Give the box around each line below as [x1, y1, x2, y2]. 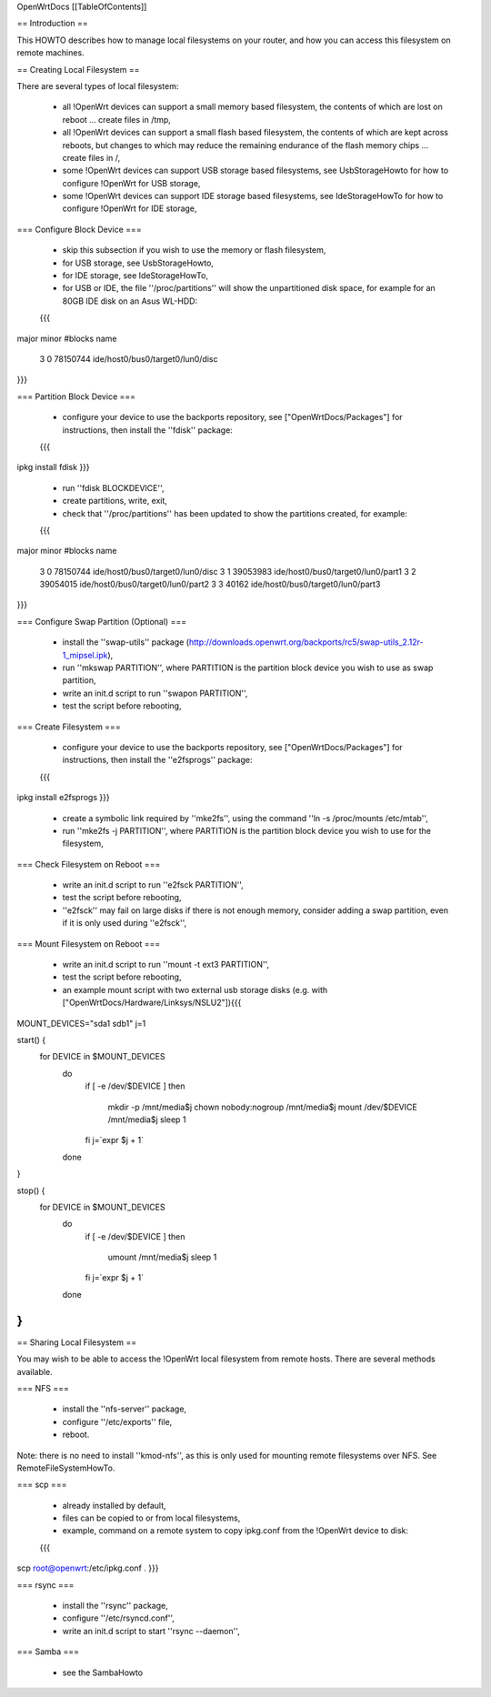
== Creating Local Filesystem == [16, 64, 140, 75]
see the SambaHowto [62, 1667, 144, 1678]
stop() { [16, 1185, 45, 1196]
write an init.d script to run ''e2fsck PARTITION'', [62, 879, 245, 890]
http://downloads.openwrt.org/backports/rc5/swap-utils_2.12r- [188, 637, 424, 648]
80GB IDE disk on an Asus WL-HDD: [62, 296, 198, 306]
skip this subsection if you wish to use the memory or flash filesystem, [62, 245, 326, 256]
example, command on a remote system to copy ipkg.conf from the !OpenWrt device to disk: [62, 1525, 409, 1536]
